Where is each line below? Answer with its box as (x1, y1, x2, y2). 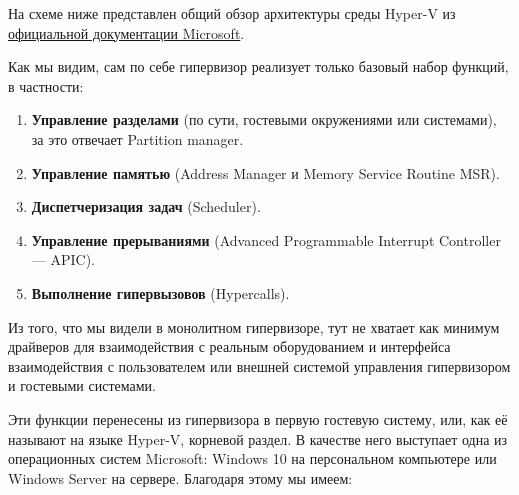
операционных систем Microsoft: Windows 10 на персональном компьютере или (8, 448, 497, 469)
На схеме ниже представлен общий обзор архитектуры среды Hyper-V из (8, 3, 456, 23)
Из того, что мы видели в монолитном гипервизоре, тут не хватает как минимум (8, 316, 500, 337)
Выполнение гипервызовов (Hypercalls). (31, 282, 290, 303)
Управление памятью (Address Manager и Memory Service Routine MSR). (31, 162, 500, 183)
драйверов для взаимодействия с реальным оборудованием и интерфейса (8, 336, 451, 357)
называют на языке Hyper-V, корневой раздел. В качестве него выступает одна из (8, 428, 508, 449)
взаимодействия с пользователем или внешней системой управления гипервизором (8, 355, 511, 376)
